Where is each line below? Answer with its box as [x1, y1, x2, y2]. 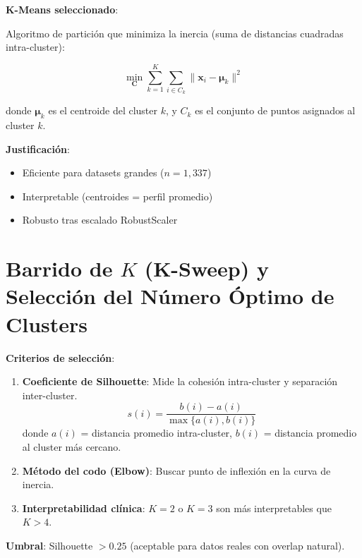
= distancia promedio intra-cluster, [80, 425, 232, 440]
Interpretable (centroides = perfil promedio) [22, 188, 213, 203]
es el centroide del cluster [48, 103, 157, 118]
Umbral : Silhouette [6, 538, 93, 552]
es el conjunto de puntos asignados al [195, 103, 356, 118]
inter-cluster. [22, 387, 78, 402]
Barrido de [6, 254, 113, 283]
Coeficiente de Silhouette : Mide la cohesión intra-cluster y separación [22, 374, 338, 389]
